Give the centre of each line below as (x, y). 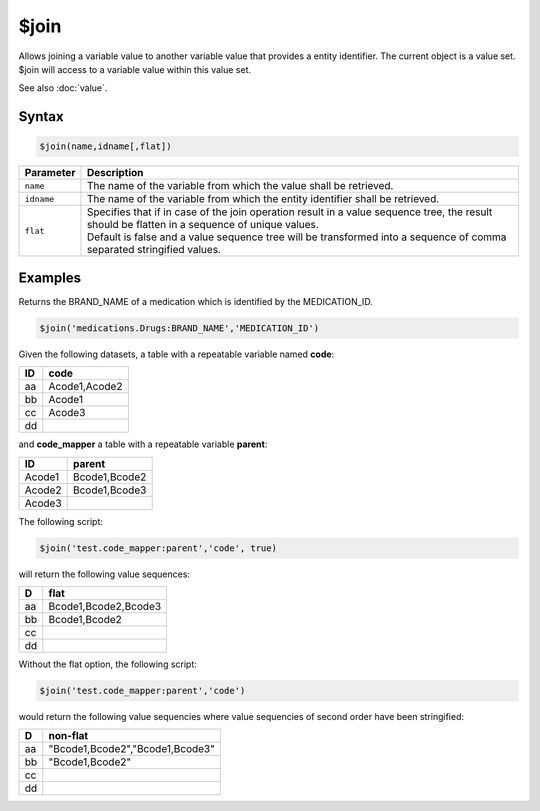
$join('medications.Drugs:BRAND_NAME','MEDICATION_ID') (179, 328)
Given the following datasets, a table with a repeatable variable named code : (176, 354)
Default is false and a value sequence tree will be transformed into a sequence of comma (296, 237)
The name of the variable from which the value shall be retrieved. (240, 186)
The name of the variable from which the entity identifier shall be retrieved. (263, 199)
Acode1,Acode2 (85, 387)
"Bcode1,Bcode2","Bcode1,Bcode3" (131, 749)
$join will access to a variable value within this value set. (135, 69)
